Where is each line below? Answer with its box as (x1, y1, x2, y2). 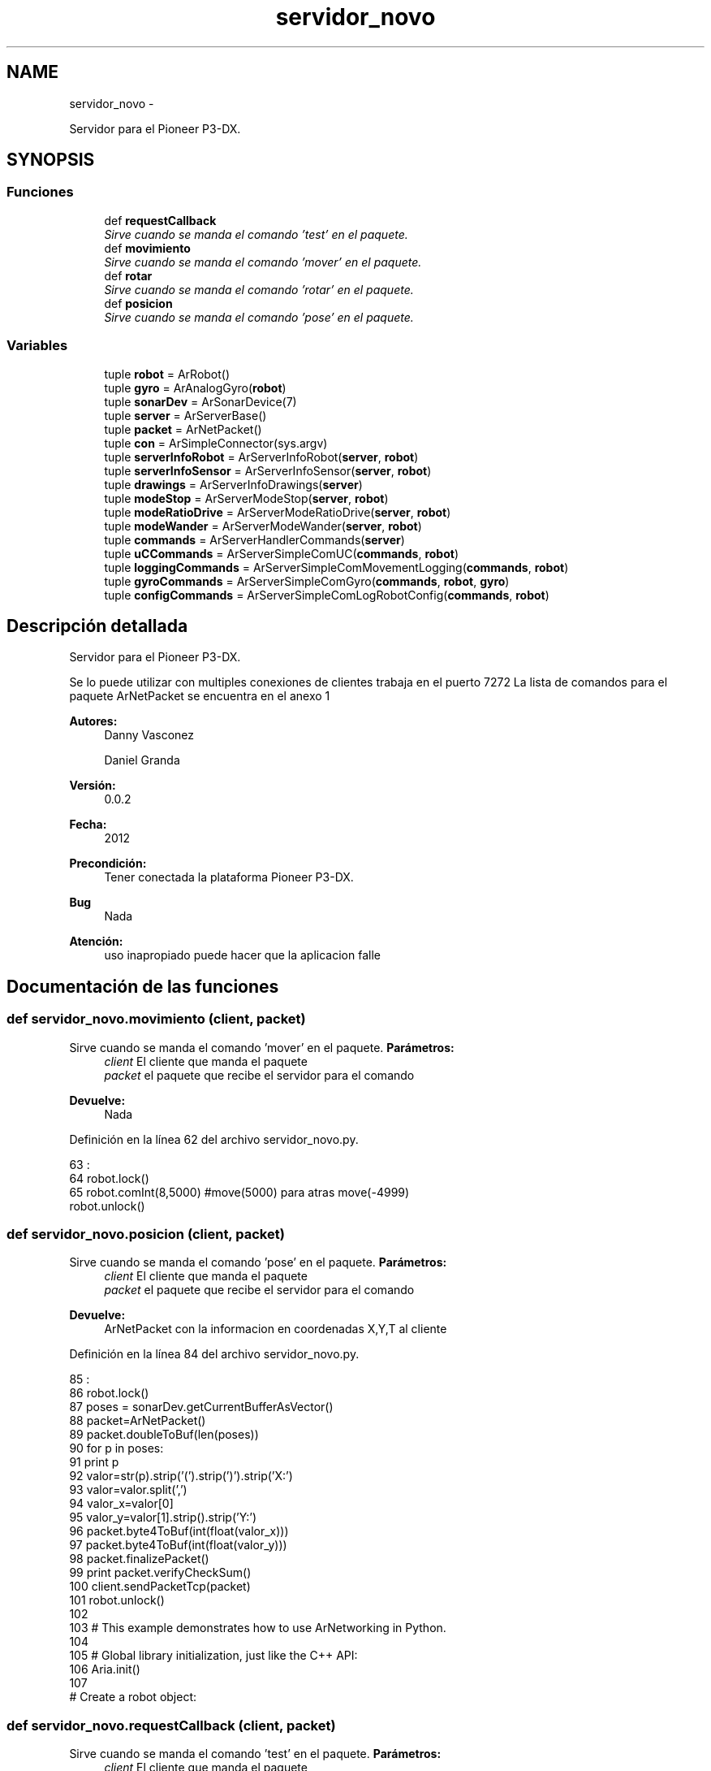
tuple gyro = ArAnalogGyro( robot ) (104, 380, 287, 395)
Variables (6, 337, 68, 354)
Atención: (69, 934, 123, 949)
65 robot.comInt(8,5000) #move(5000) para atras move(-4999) (69, 1184, 410, 1199)
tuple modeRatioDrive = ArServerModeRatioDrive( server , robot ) (104, 504, 451, 519)
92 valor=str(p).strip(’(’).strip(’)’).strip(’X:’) (69, 1469, 293, 1483)
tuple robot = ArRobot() (104, 366, 231, 381)
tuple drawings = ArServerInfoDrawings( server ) (104, 477, 363, 491)
